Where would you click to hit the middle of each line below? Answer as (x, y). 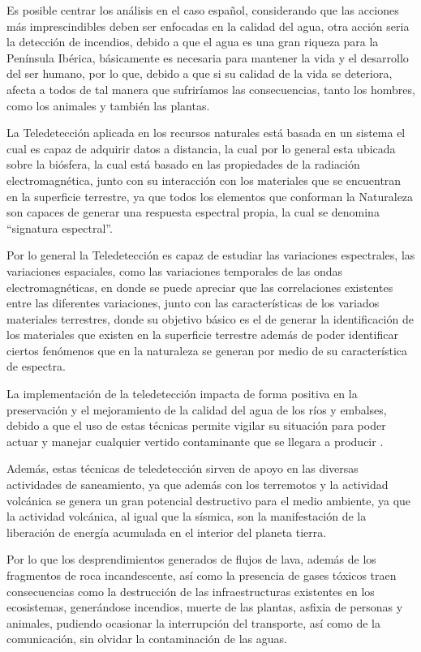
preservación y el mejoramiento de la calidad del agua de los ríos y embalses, (197, 409)
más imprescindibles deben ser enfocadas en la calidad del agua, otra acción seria (208, 26)
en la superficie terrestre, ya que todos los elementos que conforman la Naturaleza (210, 196)
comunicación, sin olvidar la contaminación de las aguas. (147, 639)
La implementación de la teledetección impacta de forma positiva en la (182, 394)
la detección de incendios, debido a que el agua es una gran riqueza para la (193, 42)
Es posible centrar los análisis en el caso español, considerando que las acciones (203, 10)
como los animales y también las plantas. (108, 105)
